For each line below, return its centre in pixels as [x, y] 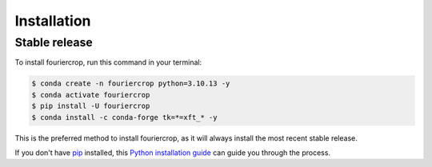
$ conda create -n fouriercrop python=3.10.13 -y [131, 83]
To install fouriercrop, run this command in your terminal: [108, 62]
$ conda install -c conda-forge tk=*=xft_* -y [124, 117]
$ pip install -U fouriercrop [91, 106]
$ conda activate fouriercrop [91, 95]
